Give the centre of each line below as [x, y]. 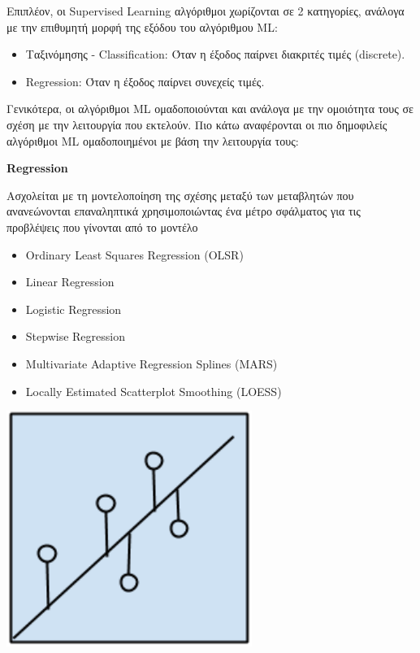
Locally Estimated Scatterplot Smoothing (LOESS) [154, 391]
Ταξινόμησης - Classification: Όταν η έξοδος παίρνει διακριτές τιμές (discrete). [215, 54]
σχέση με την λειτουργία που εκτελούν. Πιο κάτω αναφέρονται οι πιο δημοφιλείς [197, 124]
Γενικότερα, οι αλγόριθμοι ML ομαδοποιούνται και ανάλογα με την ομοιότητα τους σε [210, 109]
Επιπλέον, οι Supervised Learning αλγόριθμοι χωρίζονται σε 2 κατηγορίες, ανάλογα [206, 11]
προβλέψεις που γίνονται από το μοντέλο [102, 226]
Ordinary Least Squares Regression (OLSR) [134, 254]
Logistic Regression [74, 309]
